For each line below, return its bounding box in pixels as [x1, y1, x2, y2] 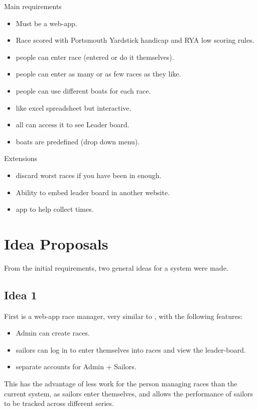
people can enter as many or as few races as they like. [16, 68, 181, 79]
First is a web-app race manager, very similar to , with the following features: [4, 310, 243, 321]
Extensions [4, 153, 38, 163]
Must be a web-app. [16, 18, 77, 28]
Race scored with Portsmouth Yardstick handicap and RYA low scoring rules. [16, 35, 254, 45]
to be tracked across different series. [4, 398, 114, 408]
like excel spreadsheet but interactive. [16, 102, 132, 113]
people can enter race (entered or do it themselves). [16, 51, 174, 62]
